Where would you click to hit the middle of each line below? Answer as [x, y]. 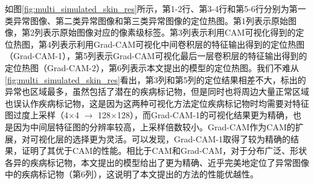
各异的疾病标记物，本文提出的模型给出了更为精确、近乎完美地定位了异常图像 [157, 162]
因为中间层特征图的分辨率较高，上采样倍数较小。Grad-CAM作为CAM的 [154, 126]
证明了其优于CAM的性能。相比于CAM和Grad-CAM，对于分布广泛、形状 [164, 151]
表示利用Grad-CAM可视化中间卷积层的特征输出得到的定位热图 [182, 44]
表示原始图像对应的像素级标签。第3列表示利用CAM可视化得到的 [169, 32]
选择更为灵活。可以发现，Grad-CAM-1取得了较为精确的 [181, 138]
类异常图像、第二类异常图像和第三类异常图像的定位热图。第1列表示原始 [146, 20]
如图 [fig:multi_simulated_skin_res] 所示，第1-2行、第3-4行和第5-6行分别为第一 [155, 8]
